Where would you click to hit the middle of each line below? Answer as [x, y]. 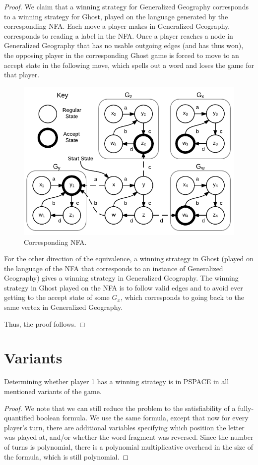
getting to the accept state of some [57, 297]
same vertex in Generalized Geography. [64, 307]
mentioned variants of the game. [53, 391]
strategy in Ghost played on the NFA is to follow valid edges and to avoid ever [124, 287]
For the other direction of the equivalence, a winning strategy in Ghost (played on [129, 259]
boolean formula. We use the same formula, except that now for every [142, 418]
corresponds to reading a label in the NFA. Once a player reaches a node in [119, 35]
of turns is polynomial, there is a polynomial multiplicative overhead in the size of [129, 446]
